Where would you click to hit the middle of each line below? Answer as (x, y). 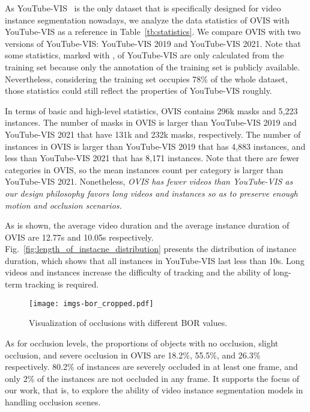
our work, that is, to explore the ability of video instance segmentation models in (154, 390)
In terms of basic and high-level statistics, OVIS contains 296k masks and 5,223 (151, 110)
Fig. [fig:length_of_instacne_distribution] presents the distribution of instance (151, 249)
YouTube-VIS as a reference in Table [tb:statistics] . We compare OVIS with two (153, 32)
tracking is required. (62, 284)
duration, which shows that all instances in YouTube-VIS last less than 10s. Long (155, 260)
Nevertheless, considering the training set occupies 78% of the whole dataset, (146, 78)
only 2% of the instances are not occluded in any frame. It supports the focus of (152, 378)
